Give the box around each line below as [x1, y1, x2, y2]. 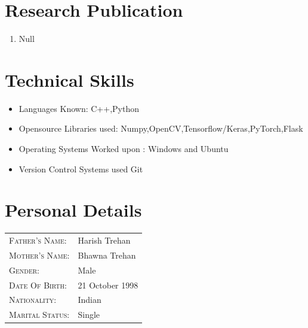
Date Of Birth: [9, 278, 67, 291]
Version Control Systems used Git [19, 162, 143, 175]
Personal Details [5, 198, 142, 222]
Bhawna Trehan [78, 248, 136, 261]
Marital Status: [9, 308, 70, 321]
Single [78, 308, 100, 321]
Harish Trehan [78, 234, 131, 247]
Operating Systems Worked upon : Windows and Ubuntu [19, 142, 229, 155]
